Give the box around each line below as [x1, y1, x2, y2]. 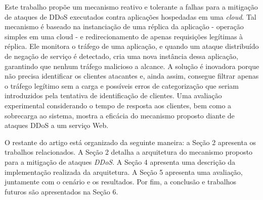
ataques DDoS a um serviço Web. [5, 120, 109, 130]
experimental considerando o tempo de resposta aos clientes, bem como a [5, 100, 232, 110]
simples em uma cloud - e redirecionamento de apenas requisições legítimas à [5, 31, 243, 41]
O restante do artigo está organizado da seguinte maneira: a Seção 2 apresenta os [5, 137, 256, 147]
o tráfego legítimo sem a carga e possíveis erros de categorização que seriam [5, 80, 239, 91]
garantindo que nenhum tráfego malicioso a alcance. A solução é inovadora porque [5, 60, 259, 71]
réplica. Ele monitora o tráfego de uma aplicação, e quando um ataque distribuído [5, 41, 259, 51]
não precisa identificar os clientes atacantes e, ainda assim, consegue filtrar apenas [5, 71, 259, 81]
